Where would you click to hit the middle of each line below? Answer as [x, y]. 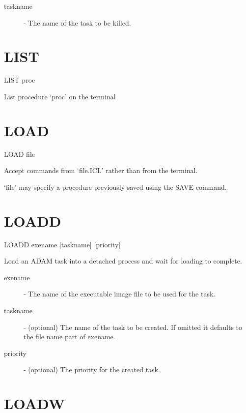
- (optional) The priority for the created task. [92, 369]
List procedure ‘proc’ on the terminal [60, 96]
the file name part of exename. [69, 337]
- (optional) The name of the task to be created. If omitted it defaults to [133, 327]
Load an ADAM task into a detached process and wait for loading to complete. [123, 261]
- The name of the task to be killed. [77, 22]
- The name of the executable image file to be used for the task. [120, 294]
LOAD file [19, 154]
